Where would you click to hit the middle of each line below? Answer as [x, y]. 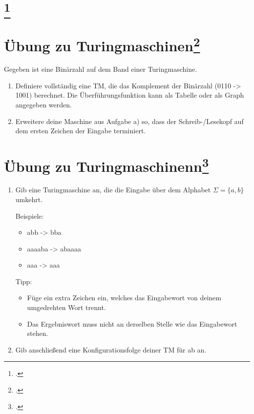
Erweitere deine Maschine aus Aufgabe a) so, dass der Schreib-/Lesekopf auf [129, 121]
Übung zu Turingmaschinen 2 [102, 45]
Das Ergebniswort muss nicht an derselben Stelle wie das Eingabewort [132, 323]
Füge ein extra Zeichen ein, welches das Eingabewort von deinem [124, 298]
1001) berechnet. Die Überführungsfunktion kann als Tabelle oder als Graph [130, 95]
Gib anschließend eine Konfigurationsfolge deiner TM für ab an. [111, 349]
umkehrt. [29, 199]
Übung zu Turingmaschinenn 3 [106, 165]
